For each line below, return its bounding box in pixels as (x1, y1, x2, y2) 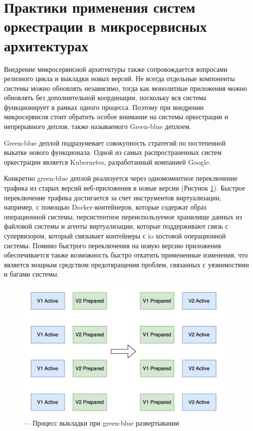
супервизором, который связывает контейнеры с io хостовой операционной (4, 231, 226, 240)
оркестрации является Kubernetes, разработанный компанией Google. (4, 156, 211, 167)
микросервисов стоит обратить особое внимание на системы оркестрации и (4, 111, 228, 122)
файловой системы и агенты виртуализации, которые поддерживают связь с (4, 221, 229, 231)
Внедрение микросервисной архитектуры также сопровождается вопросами (4, 64, 228, 74)
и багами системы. (4, 269, 59, 279)
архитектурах (4, 35, 88, 55)
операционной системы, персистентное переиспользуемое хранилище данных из (4, 211, 242, 221)
